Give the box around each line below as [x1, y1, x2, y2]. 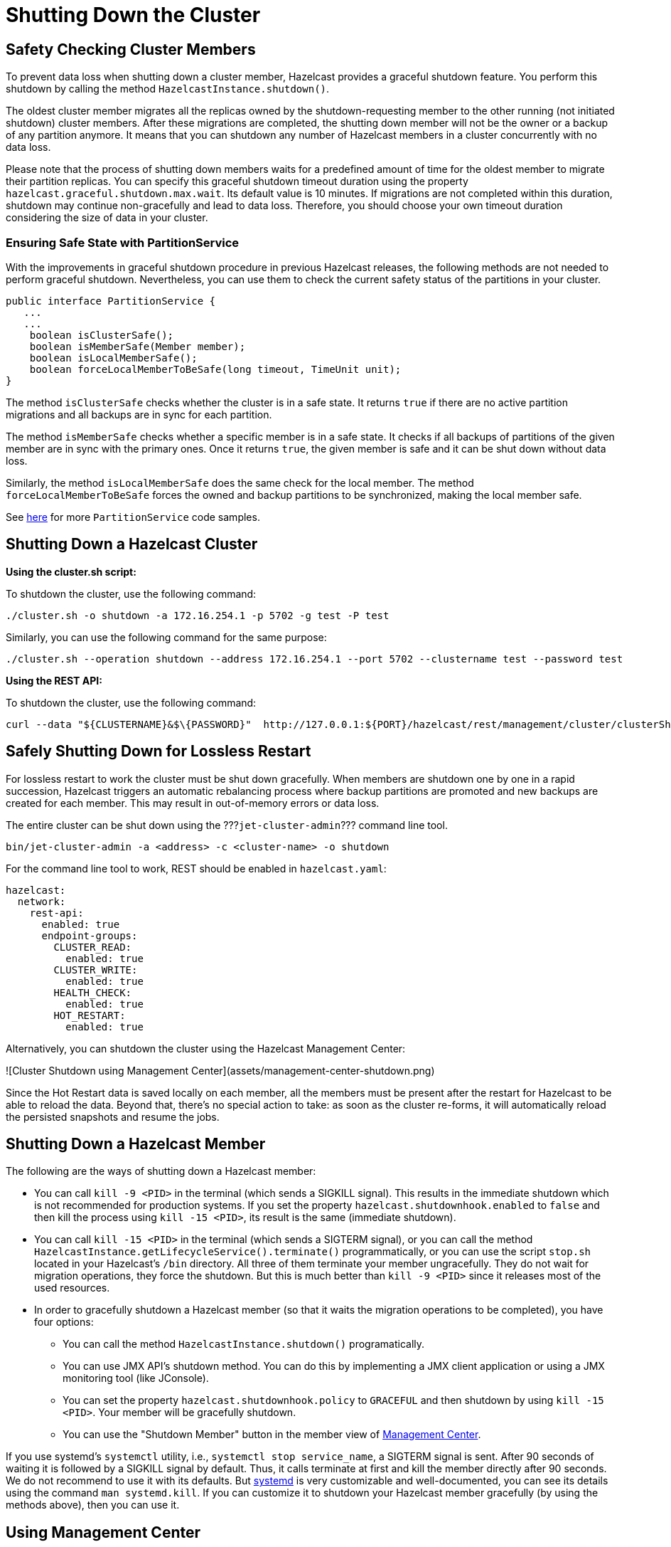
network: [17, 895, 66, 907]
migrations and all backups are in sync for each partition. [6, 408, 272, 421]
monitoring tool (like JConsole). [63, 1372, 209, 1385]
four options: [34, 1316, 94, 1329]
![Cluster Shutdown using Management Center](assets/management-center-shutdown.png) [6, 1064, 435, 1077]
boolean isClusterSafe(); [29, 329, 174, 341]
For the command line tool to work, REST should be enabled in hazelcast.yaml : [6, 862, 387, 875]
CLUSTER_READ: [53, 941, 132, 953]
